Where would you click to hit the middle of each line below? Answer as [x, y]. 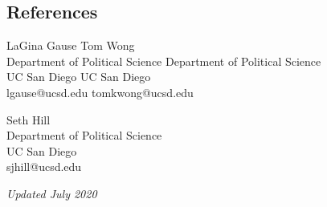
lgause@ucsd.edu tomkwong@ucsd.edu [100, 92]
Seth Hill [29, 119]
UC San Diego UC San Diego [79, 77]
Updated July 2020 [52, 193]
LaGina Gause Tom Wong [71, 45]
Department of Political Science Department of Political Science [164, 61]
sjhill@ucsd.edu [44, 166]
